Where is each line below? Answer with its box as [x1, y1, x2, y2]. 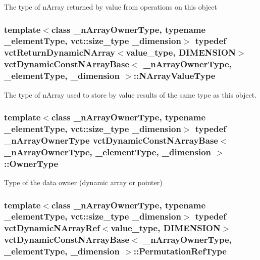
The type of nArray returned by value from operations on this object [4, 2, 217, 12]
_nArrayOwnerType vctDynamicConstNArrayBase [4, 134, 218, 146]
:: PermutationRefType [133, 245, 227, 257]
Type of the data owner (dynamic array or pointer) [4, 177, 163, 187]
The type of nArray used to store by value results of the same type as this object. [4, 89, 256, 100]
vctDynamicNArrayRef [4, 222, 100, 234]
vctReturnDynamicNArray [4, 46, 115, 59]
